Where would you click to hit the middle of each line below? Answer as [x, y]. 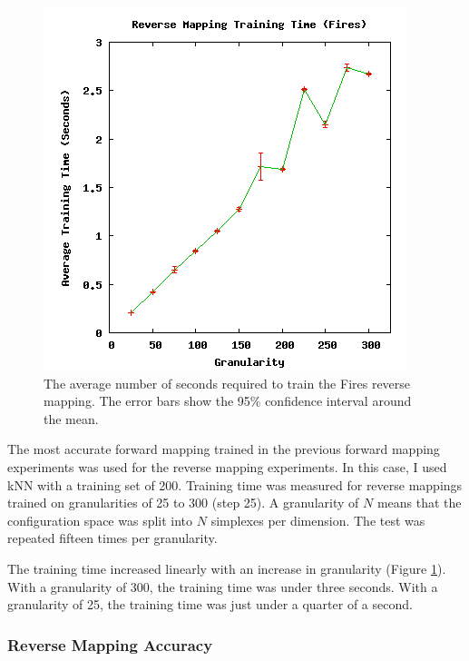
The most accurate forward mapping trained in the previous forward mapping [224, 449]
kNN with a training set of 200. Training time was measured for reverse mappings [235, 484]
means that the [419, 503]
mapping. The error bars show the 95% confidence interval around [228, 401]
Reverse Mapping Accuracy [110, 644]
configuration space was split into [100, 520]
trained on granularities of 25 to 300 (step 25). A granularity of [183, 503]
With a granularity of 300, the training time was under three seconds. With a [223, 586]
